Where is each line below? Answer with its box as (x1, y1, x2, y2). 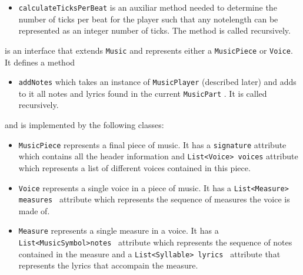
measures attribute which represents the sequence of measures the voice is (18, 193, 290, 205)
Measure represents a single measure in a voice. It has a (18, 224, 219, 237)
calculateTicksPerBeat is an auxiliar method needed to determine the (18, 1, 277, 13)
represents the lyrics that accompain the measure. (18, 259, 198, 271)
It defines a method (5, 55, 75, 68)
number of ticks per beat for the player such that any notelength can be (18, 12, 278, 25)
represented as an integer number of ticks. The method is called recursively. (18, 24, 291, 37)
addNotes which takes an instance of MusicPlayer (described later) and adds (18, 76, 297, 88)
